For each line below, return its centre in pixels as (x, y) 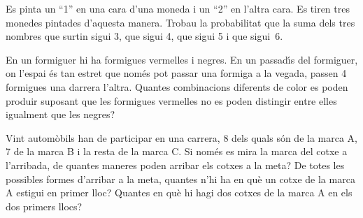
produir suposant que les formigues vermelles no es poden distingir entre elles (171, 100)
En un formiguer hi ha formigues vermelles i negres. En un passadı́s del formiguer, (182, 59)
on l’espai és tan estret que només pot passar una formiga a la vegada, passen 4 (176, 73)
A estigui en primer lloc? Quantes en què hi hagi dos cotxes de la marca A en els (179, 192)
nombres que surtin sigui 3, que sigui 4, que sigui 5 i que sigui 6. (144, 36)
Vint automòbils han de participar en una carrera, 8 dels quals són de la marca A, (181, 137)
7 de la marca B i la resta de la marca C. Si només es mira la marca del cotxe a (177, 151)
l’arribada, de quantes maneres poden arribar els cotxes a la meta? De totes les (175, 165)
